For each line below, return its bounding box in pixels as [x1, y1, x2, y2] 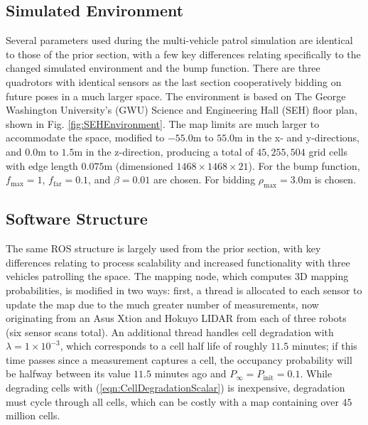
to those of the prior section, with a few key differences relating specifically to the [6, 46, 361, 61]
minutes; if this [291, 338, 357, 353]
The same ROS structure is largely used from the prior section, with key [6, 241, 321, 256]
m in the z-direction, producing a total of [74, 144, 254, 158]
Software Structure [6, 208, 148, 230]
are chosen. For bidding [153, 172, 256, 187]
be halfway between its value [6, 366, 131, 381]
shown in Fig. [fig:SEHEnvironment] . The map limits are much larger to [6, 116, 320, 131]
